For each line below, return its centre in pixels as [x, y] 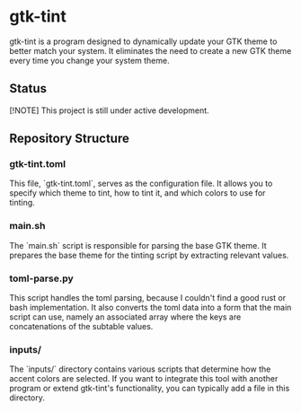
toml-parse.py [41, 278]
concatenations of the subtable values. [81, 327]
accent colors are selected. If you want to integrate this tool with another [144, 379]
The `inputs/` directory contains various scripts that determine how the [140, 369]
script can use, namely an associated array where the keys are [125, 317]
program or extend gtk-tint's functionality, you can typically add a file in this [150, 389]
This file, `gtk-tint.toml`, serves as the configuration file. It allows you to [141, 184]
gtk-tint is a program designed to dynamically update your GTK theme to [143, 41]
